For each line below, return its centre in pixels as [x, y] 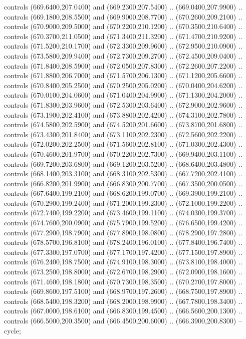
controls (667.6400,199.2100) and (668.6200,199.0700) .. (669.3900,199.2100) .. [123, 193]
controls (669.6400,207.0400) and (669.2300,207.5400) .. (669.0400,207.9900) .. [123, 7]
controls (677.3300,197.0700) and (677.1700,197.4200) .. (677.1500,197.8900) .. [123, 252]
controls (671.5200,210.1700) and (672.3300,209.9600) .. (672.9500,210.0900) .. [123, 46]
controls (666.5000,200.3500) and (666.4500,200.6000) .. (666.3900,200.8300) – [123, 320]
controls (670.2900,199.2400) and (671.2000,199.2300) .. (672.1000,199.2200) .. [123, 203]
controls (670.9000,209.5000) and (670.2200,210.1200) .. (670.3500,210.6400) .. [123, 26]
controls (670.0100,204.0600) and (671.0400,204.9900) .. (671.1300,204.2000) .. [123, 95]
